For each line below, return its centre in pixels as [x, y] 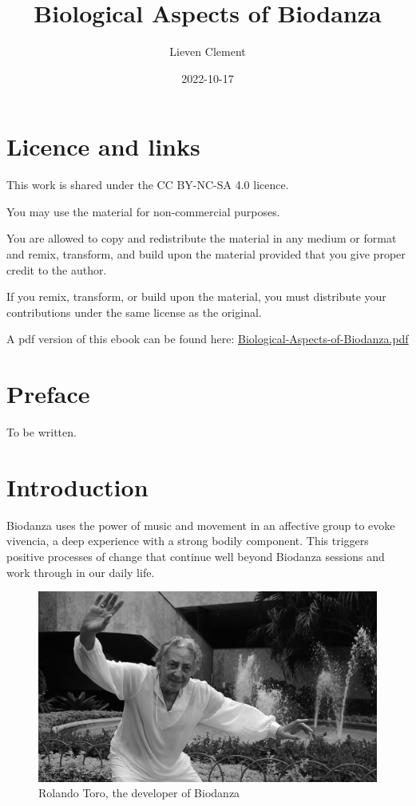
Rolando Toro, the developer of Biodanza [139, 793]
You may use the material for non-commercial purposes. [143, 211]
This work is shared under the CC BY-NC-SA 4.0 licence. [148, 185]
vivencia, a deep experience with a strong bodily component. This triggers [188, 541]
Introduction [77, 486]
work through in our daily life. [81, 572]
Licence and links [103, 146]
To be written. [42, 432]
